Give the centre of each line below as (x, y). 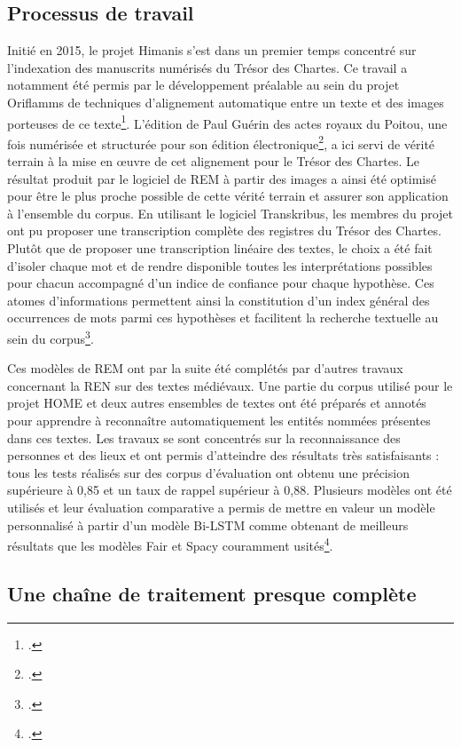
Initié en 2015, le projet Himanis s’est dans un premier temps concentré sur (212, 50)
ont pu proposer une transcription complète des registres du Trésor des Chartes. (224, 230)
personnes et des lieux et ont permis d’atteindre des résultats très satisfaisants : (223, 455)
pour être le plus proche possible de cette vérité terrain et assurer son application (228, 196)
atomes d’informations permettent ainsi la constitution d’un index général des (219, 300)
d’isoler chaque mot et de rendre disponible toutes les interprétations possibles (220, 265)
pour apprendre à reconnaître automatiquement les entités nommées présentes (219, 421)
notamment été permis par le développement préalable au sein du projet (203, 85)
